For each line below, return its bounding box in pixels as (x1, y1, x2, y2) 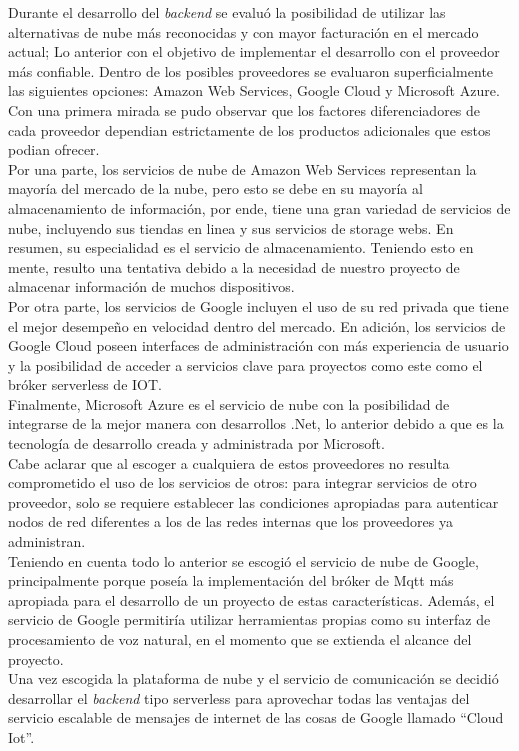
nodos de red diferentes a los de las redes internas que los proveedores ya (8, 511, 453, 532)
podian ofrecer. (8, 139, 100, 160)
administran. (8, 531, 86, 552)
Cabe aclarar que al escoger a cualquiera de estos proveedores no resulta (8, 452, 450, 473)
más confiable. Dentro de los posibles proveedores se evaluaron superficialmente (8, 60, 494, 81)
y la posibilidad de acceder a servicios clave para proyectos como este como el (8, 354, 483, 375)
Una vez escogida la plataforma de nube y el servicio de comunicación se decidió (8, 668, 499, 689)
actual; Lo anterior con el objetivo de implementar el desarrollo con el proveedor (8, 41, 500, 62)
